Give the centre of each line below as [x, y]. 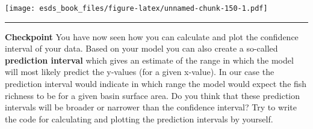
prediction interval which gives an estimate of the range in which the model [149, 60]
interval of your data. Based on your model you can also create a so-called [141, 48]
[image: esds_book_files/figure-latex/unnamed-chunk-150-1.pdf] [136, 8]
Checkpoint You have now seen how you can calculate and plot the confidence [152, 36]
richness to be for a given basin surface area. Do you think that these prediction [152, 95]
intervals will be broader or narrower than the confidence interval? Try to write [151, 107]
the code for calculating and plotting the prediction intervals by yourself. [139, 118]
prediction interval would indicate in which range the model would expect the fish [156, 84]
